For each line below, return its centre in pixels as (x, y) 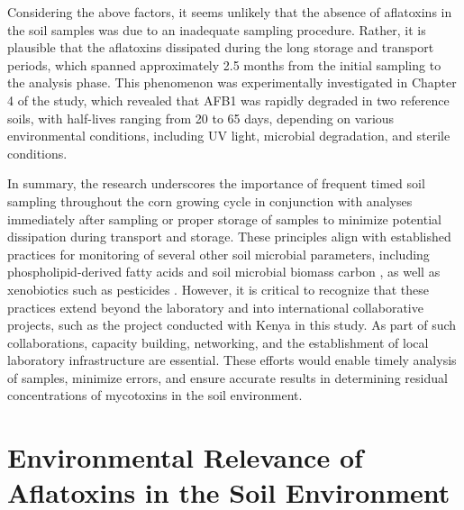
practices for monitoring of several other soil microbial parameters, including (218, 254)
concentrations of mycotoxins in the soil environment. (155, 395)
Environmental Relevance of (185, 457)
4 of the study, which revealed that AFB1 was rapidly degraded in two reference (228, 100)
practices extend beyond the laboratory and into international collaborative (215, 307)
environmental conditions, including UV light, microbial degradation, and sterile (229, 136)
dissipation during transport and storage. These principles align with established (229, 237)
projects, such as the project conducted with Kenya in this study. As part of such (232, 325)
